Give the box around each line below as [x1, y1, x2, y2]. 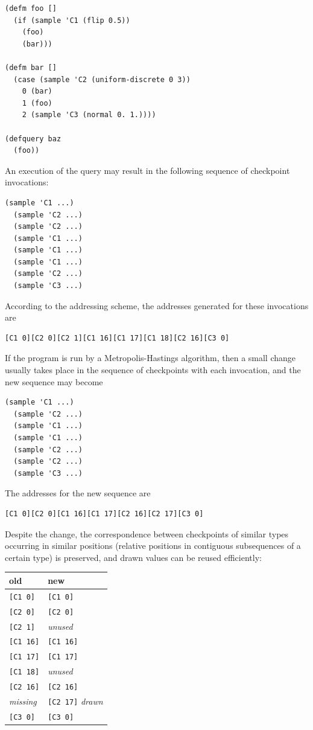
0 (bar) [22, 87, 52, 96]
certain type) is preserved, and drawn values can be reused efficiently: [5, 551, 262, 563]
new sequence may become [5, 375, 103, 388]
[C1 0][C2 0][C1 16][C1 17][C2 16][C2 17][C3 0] [5, 509, 204, 518]
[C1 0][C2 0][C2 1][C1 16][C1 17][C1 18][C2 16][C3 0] [5, 333, 230, 342]
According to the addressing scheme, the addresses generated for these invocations [5, 299, 309, 312]
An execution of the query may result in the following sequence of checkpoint [5, 164, 290, 176]
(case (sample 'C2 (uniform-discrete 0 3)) [13, 75, 191, 84]
